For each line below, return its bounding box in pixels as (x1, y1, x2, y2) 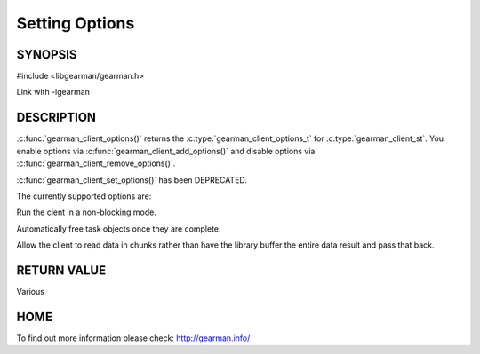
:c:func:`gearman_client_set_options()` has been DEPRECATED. (16, 174, 248, 185)
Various (16, 287, 44, 296)
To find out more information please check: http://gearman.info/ (16, 333, 251, 343)
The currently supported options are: (16, 191, 152, 201)
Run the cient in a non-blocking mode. (16, 207, 157, 217)
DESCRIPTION (16, 110, 97, 125)
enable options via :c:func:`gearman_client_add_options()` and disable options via (16, 146, 316, 156)
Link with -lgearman (16, 87, 91, 98)
